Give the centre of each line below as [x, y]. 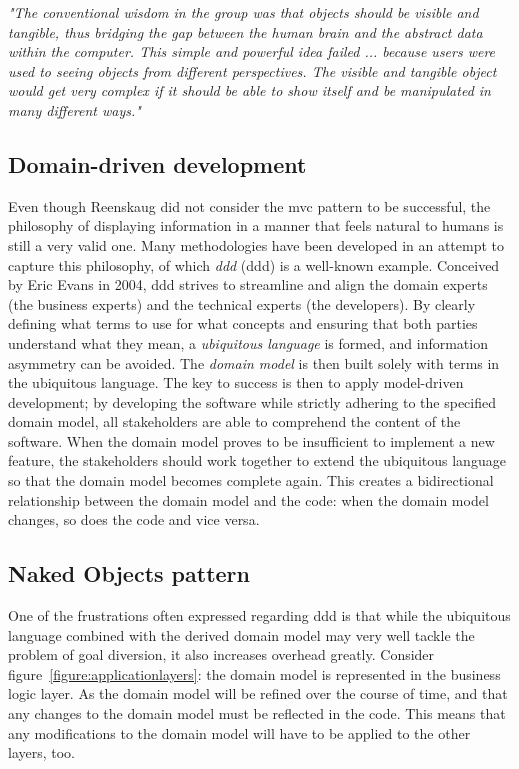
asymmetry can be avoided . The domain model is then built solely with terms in [254, 362]
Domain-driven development [157, 163]
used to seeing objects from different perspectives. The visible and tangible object [252, 70]
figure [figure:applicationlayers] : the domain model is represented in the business [254, 673]
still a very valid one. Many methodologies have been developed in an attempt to [256, 244]
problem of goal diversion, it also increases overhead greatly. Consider [221, 654]
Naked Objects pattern [129, 573]
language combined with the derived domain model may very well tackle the [241, 634]
